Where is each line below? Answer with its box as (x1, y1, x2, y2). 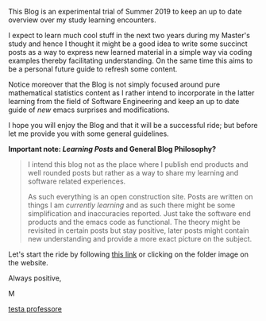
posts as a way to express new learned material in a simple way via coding (8, 48, 253, 56)
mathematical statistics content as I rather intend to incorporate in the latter (8, 88, 255, 98)
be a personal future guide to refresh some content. (8, 64, 178, 74)
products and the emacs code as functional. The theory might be (27, 218, 241, 226)
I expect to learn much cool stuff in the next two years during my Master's (8, 31, 250, 40)
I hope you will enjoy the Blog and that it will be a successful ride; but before (8, 121, 258, 130)
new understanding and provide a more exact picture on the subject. (27, 234, 253, 243)
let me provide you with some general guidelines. (8, 129, 169, 138)
